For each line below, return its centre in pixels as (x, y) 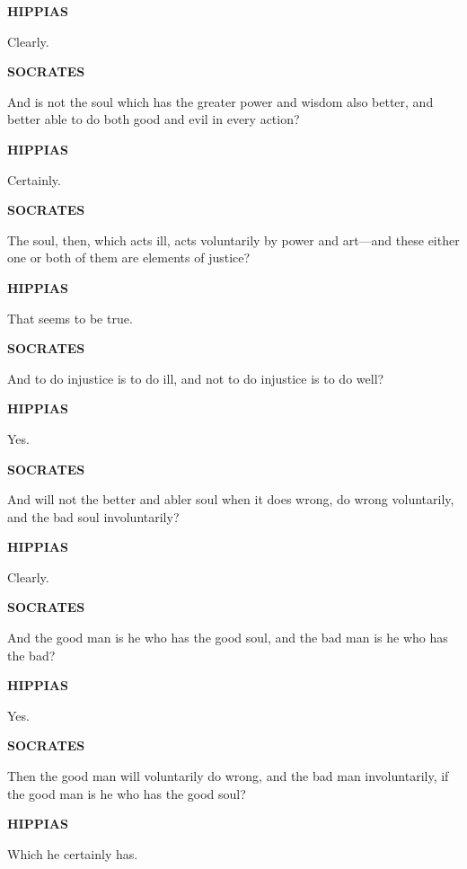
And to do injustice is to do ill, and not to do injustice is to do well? (196, 378)
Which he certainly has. (73, 853)
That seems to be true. (70, 318)
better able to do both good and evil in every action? (154, 119)
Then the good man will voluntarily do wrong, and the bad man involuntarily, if (228, 776)
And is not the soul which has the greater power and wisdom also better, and (220, 101)
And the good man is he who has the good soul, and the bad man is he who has (228, 638)
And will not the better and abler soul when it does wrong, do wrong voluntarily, (231, 499)
